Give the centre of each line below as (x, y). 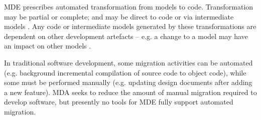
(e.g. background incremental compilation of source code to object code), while (125, 72)
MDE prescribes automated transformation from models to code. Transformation (129, 6)
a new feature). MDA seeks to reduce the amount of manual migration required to (130, 92)
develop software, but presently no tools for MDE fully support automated (119, 102)
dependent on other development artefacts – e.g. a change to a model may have (126, 36)
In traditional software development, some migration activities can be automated (128, 62)
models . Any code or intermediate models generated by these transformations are (130, 26)
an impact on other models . (48, 46)
